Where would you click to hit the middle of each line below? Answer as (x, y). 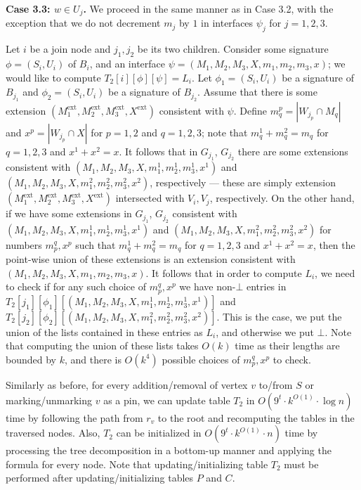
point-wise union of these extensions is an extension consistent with (151, 259)
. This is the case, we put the (279, 316)
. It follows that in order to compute (224, 272)
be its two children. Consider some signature (233, 49)
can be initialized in (159, 433)
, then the (334, 244)
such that (96, 244)
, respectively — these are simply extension (243, 182)
